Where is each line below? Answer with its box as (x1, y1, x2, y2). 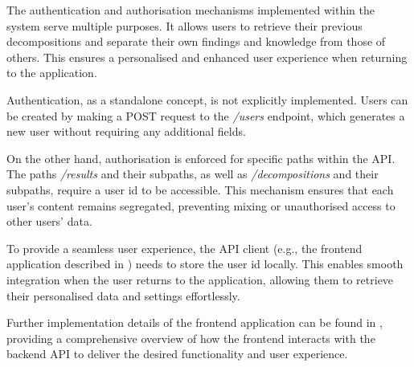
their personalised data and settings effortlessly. (6, 287, 240, 304)
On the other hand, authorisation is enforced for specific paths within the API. (6, 149, 396, 166)
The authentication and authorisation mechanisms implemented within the (6, 2, 375, 18)
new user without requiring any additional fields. (6, 123, 246, 140)
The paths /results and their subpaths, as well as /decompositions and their (6, 165, 379, 182)
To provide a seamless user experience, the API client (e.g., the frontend (6, 239, 363, 256)
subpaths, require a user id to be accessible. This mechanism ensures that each (6, 181, 394, 198)
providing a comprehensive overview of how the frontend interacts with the (6, 329, 375, 346)
